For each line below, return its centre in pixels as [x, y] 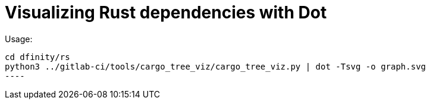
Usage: [19, 39]
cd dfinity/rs [37, 57]
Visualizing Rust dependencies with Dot [166, 12]
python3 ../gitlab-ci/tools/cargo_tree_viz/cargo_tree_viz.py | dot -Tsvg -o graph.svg [216, 66]
